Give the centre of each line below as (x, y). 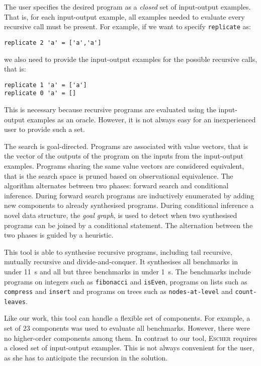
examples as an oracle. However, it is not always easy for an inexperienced (141, 119)
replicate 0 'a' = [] (40, 93)
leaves (15, 302)
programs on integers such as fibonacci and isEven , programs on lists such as (126, 281)
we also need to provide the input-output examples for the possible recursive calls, (131, 59)
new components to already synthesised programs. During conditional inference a (129, 205)
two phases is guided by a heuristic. (59, 235)
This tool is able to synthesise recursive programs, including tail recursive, (118, 251)
